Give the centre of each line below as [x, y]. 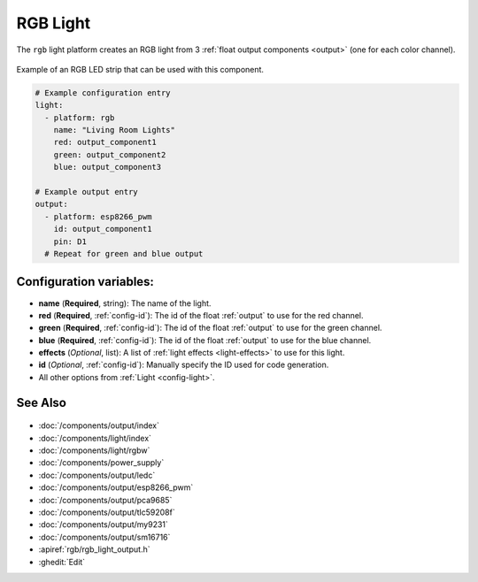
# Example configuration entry [103, 92]
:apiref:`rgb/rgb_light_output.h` [94, 549]
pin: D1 [70, 241]
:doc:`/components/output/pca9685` [105, 500]
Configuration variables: [85, 282]
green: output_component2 [110, 154]
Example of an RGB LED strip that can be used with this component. [140, 69]
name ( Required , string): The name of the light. [125, 303]
